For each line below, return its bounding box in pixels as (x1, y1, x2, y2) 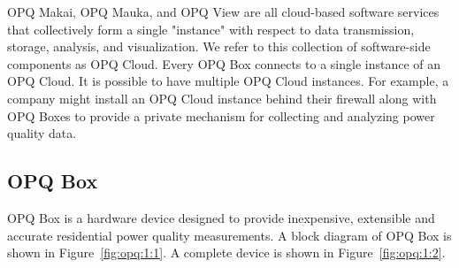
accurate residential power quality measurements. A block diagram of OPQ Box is (7, 226, 452, 244)
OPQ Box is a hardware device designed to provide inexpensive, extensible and (7, 208, 435, 226)
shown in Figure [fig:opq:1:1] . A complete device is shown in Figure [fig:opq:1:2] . (7, 243, 446, 262)
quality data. (7, 124, 77, 142)
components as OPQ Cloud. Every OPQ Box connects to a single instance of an (7, 54, 441, 73)
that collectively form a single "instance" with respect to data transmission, (7, 19, 415, 38)
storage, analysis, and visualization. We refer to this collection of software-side (7, 37, 431, 56)
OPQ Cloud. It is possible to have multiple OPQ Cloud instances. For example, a (7, 72, 449, 90)
